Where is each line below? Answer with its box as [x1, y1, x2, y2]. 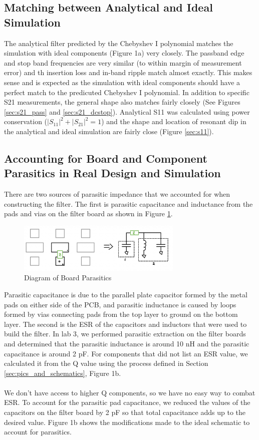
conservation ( [4, 116, 48, 127]
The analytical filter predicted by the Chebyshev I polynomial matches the [4, 38, 233, 48]
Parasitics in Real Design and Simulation [4, 165, 221, 181]
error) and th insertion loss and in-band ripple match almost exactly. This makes [4, 67, 252, 78]
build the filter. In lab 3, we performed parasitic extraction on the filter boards [4, 328, 246, 339]
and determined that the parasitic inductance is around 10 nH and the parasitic [4, 338, 249, 348]
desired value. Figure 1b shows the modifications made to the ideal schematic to [4, 416, 250, 427]
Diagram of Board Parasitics [24, 272, 112, 283]
